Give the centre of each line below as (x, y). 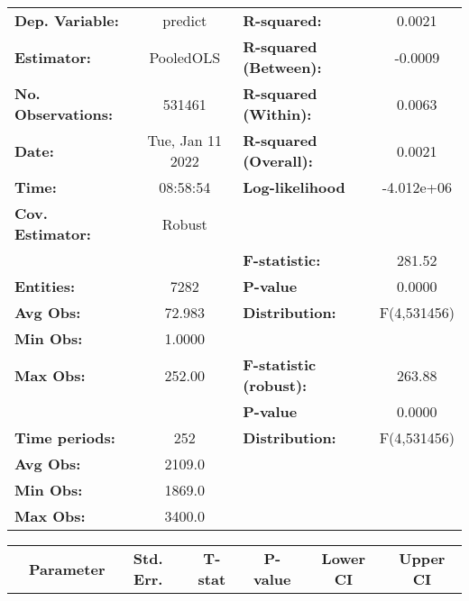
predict (185, 20)
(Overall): (278, 161)
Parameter (67, 569)
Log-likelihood (294, 187)
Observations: (64, 114)
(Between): (282, 67)
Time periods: (65, 437)
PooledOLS (185, 57)
